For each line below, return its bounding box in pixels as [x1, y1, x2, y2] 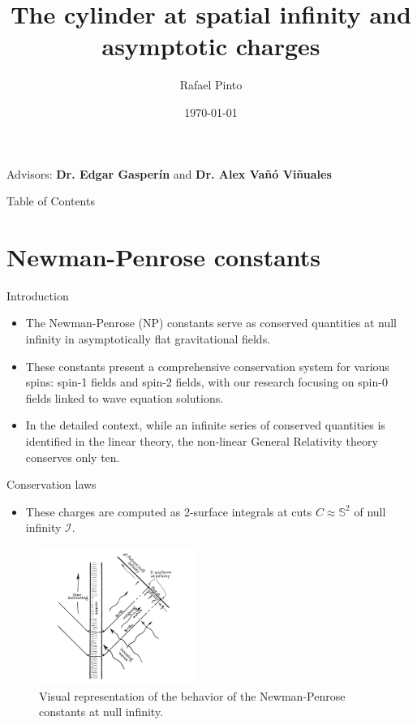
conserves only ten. [25, 448, 120, 465]
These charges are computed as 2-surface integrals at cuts [25, 503, 312, 520]
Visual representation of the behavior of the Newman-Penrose [39, 687, 346, 704]
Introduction [6, 287, 69, 304]
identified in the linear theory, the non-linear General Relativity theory [25, 432, 378, 449]
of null [354, 503, 386, 520]
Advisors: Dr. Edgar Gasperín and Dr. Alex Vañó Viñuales [6, 165, 332, 182]
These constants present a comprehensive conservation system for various [25, 357, 389, 374]
